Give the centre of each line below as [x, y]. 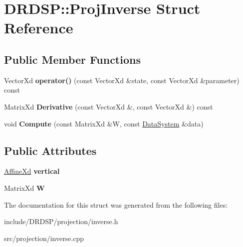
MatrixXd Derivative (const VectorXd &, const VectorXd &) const [109, 106]
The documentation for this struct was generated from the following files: [116, 204]
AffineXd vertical [32, 171]
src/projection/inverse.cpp [44, 238]
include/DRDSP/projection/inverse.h [61, 221]
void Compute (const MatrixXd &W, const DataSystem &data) [104, 123]
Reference [39, 28]
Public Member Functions [72, 59]
